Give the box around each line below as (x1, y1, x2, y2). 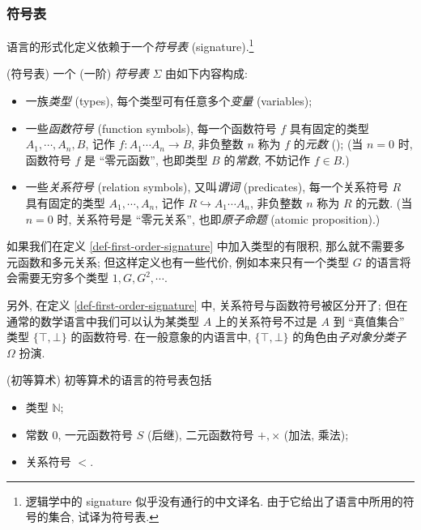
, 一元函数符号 (57, 425, 134, 442)
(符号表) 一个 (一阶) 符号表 (6, 65, 149, 82)
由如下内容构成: (165, 65, 248, 82)
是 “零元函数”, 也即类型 (84, 151, 208, 168)
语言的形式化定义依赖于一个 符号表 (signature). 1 (6, 36, 254, 54)
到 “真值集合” (333, 312, 405, 329)
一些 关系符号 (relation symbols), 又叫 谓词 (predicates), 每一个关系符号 (25, 178, 389, 195)
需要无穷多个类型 (17, 269, 108, 286)
